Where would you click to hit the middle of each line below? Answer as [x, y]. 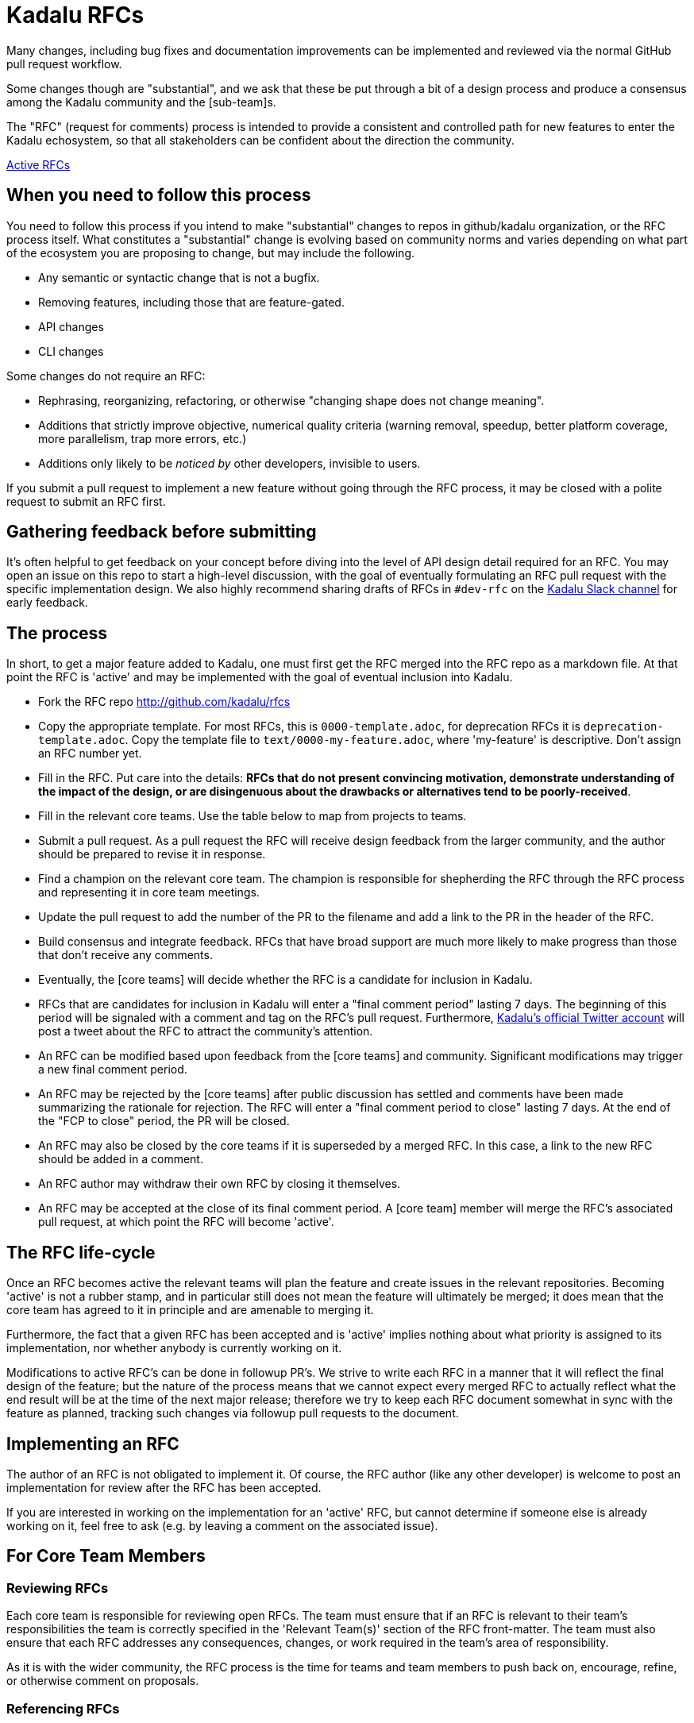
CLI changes [71, 351]
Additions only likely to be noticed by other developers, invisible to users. [229, 463]
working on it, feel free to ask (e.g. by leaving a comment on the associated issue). [222, 1525]
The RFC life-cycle [81, 1252]
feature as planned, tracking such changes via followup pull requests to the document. [233, 1413]
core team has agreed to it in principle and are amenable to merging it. [190, 1310]
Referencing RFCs [63, 1708]
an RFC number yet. [90, 754]
